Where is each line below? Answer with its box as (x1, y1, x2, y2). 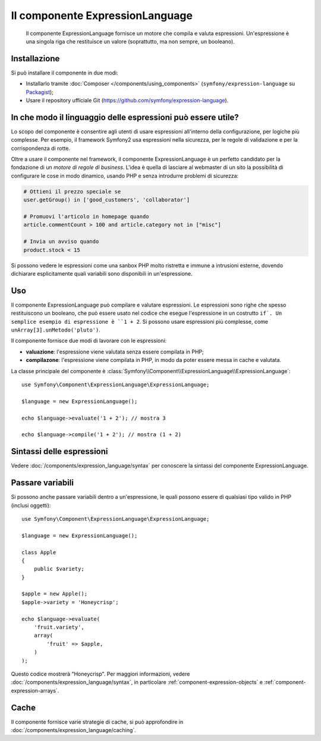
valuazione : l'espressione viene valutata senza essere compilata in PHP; (26, 348, 204, 355)
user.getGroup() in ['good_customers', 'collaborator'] (23, 196, 190, 204)
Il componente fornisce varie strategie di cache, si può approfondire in (11, 718, 184, 726)
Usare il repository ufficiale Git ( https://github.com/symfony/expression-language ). (26, 97, 229, 104)
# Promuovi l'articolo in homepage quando (23, 213, 149, 220)
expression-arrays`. (11, 687, 59, 694)
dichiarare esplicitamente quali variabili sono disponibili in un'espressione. (11, 270, 193, 277)
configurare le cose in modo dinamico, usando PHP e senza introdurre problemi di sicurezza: (11, 172, 239, 179)
